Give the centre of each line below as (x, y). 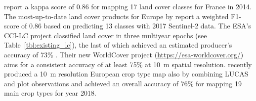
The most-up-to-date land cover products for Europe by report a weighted (116, 16)
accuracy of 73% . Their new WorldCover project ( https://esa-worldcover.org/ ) (124, 54)
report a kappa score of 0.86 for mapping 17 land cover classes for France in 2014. (128, 6)
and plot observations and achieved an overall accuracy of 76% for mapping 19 (123, 83)
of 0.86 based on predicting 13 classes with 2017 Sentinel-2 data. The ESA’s (136, 26)
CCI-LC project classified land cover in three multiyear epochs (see (106, 35)
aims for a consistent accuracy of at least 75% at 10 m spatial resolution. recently (128, 64)
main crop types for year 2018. (50, 93)
